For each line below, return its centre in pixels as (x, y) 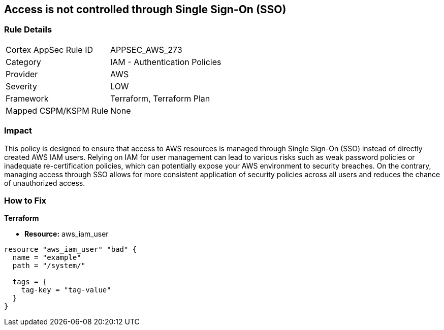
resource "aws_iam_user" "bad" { (71, 250)
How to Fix (25, 200)
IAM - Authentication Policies (166, 62)
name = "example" (47, 258)
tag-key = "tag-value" (66, 290)
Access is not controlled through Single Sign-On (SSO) (145, 9)
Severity (21, 86)
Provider (22, 74)
